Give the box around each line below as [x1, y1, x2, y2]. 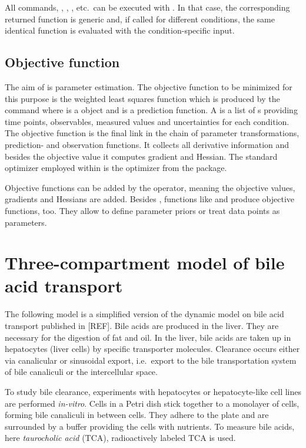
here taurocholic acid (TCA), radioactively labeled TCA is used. [5, 431, 236, 444]
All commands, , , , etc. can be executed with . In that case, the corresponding [5, 1, 290, 13]
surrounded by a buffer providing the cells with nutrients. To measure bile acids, [5, 420, 295, 432]
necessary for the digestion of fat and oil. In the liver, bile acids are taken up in [5, 331, 291, 343]
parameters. [5, 216, 47, 228]
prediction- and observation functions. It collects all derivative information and [5, 138, 290, 150]
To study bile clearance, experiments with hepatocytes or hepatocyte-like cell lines [5, 385, 301, 397]
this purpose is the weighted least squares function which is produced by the [5, 92, 280, 104]
